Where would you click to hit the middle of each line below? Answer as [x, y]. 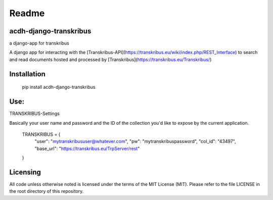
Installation [27, 74]
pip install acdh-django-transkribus [59, 87]
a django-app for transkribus [39, 43]
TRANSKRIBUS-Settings [35, 114]
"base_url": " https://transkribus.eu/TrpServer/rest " [87, 148]
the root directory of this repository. [47, 191]
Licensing [25, 172]
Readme [27, 13]
